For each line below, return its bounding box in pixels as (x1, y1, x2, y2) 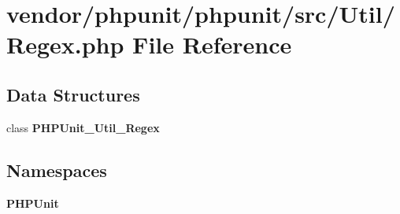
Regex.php (6, 28, 124, 61)
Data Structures (6, 82, 140, 106)
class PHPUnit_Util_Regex (6, 119, 160, 135)
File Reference (132, 28, 292, 61)
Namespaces (6, 157, 107, 182)
